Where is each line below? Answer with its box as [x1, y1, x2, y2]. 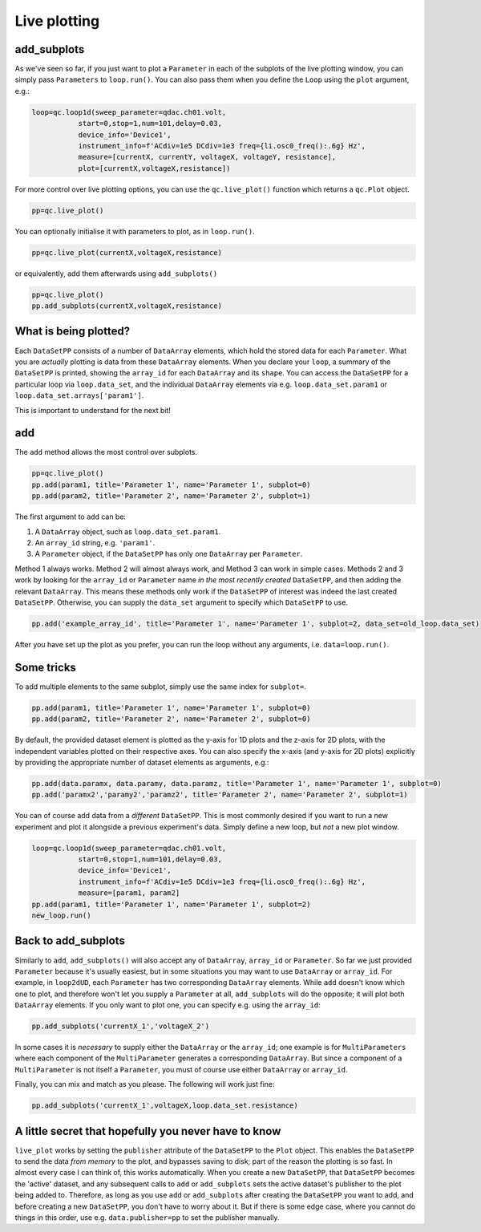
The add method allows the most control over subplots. [14, 448, 198, 457]
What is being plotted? [14, 325, 131, 338]
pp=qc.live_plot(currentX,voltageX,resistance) [31, 248, 222, 257]
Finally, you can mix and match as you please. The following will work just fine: [14, 1080, 276, 1089]
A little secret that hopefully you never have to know [14, 1124, 281, 1138]
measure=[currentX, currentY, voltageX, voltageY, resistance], [78, 152, 337, 162]
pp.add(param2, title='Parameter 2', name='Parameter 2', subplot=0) [31, 715, 311, 723]
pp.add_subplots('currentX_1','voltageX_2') [31, 1022, 210, 1031]
